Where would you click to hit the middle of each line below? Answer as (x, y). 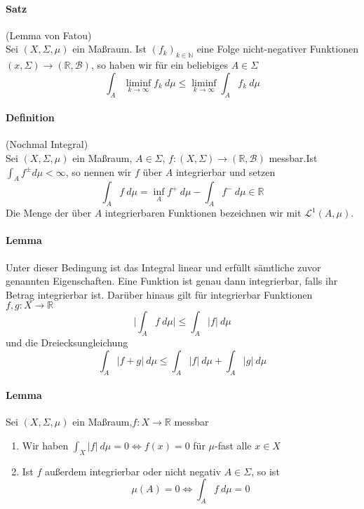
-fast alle (233, 445)
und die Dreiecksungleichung (67, 342)
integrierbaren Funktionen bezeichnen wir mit (203, 213)
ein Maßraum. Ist (110, 49)
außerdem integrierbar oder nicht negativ (133, 471)
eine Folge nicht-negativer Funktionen (277, 49)
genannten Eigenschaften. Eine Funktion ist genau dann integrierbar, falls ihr (172, 281)
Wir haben (45, 445)
